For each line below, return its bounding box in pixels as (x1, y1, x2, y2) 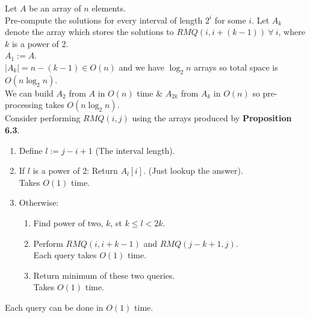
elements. (91, 2, 126, 14)
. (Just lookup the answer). (143, 164, 243, 177)
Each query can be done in (5, 301, 104, 313)
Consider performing (5, 112, 81, 124)
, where (278, 25, 305, 38)
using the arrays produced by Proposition (132, 112, 292, 124)
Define (19, 144, 43, 156)
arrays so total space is (194, 60, 278, 73)
